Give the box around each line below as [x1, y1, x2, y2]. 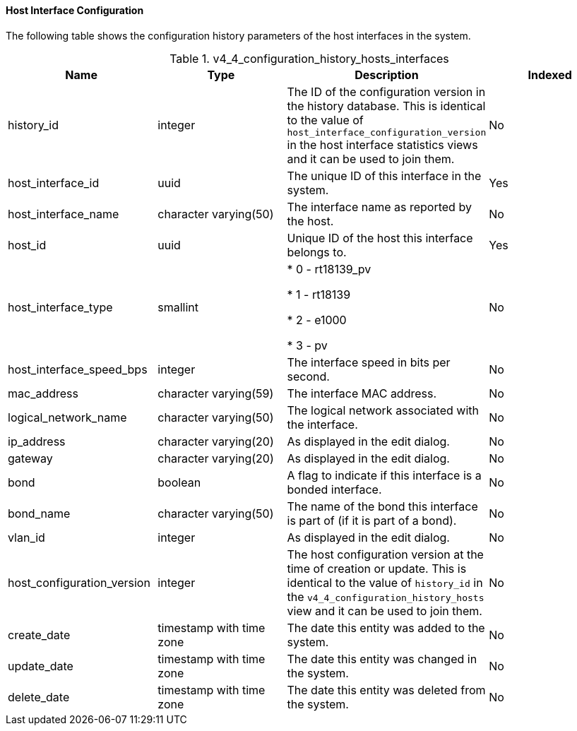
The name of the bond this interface [287, 499, 478, 513]
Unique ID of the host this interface [287, 230, 473, 245]
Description [355, 67, 419, 82]
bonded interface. [287, 482, 382, 497]
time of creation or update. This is [287, 561, 467, 576]
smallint [157, 299, 199, 314]
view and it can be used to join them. [287, 603, 482, 618]
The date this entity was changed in [287, 651, 477, 666]
